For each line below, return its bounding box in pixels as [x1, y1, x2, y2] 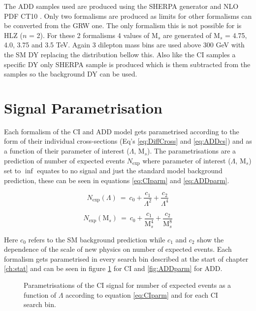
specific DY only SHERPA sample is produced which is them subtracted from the [4, 59, 251, 69]
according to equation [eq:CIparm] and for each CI [65, 289, 218, 300]
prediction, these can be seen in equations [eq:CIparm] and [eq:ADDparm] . [4, 175, 229, 185]
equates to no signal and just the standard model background [37, 165, 223, 176]
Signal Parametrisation [4, 97, 162, 117]
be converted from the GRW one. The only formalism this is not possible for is [4, 20, 242, 31]
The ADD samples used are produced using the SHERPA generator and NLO [4, 1, 239, 11]
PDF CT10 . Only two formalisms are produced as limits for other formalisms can [4, 10, 252, 21]
